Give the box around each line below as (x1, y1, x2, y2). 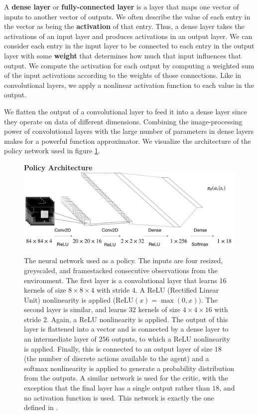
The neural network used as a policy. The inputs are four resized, (24, 255, 223, 266)
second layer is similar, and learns (24, 304, 127, 315)
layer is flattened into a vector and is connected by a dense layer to (24, 324, 229, 334)
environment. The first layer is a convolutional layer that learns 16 (24, 275, 227, 285)
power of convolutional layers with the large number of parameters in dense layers (4, 126, 254, 136)
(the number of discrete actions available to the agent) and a (24, 353, 209, 364)
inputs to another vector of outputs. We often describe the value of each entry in (4, 11, 251, 21)
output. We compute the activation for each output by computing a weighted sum (4, 60, 255, 70)
